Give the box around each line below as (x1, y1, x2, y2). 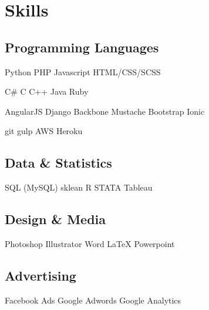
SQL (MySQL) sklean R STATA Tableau (5, 181, 153, 194)
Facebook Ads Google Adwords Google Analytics (5, 294, 181, 306)
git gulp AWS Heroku (5, 125, 83, 137)
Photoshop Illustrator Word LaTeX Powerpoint (5, 237, 175, 249)
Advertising (5, 266, 76, 284)
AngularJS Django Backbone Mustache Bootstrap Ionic (5, 105, 205, 117)
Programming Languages (5, 38, 159, 56)
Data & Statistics (5, 154, 112, 172)
